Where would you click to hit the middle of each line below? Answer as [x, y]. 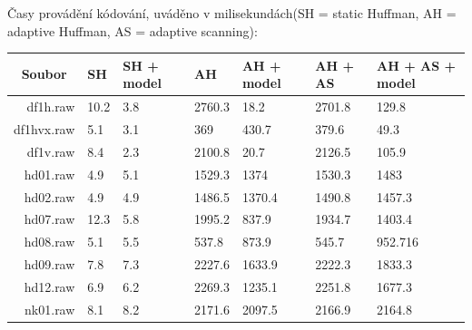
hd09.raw [49, 264]
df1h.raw [51, 107]
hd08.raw [49, 242]
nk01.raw [50, 309]
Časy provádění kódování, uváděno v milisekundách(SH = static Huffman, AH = [232, 13]
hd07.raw [49, 219]
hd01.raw [49, 174]
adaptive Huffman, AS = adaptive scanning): [133, 30]
